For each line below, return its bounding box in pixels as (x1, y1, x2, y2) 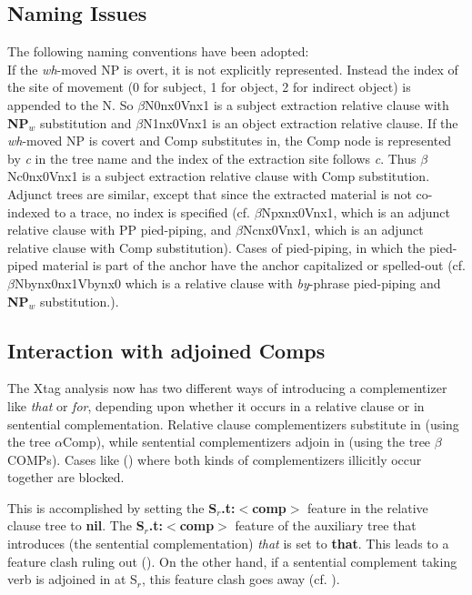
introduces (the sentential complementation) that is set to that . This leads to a (7, 534, 449, 553)
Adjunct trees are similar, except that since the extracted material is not (7, 184, 412, 203)
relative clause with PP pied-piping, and (7, 220, 232, 239)
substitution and (40, 113, 132, 132)
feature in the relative (307, 498, 428, 517)
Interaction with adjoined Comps (7, 336, 326, 364)
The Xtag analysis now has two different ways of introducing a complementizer (7, 378, 447, 398)
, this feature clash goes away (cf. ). (142, 570, 340, 589)
